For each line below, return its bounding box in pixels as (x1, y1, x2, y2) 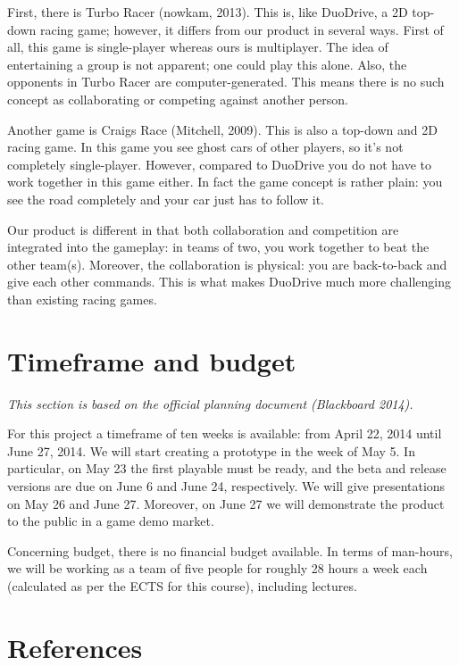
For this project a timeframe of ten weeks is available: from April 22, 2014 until (7, 424, 442, 443)
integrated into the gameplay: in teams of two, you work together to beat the (7, 237, 430, 256)
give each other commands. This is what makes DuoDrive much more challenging (7, 272, 451, 291)
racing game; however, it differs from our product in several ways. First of (39, 20, 444, 38)
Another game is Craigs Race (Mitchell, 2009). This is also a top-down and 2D (7, 120, 438, 138)
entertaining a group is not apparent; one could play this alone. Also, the (7, 54, 407, 73)
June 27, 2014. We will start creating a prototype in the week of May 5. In (7, 441, 415, 460)
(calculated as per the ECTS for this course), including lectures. (7, 576, 357, 595)
